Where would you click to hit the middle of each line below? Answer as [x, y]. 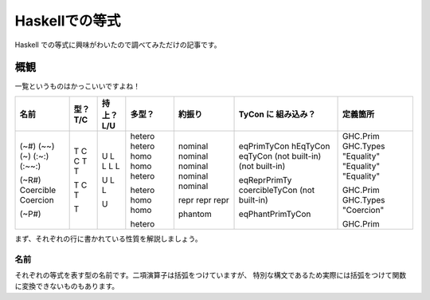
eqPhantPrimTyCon [275, 214]
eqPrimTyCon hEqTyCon [284, 146]
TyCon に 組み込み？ [277, 114]
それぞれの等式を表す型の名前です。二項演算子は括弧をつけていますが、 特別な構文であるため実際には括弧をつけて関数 [211, 274]
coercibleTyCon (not [277, 190]
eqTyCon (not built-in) [280, 156]
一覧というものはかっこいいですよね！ [78, 86]
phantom [195, 214]
